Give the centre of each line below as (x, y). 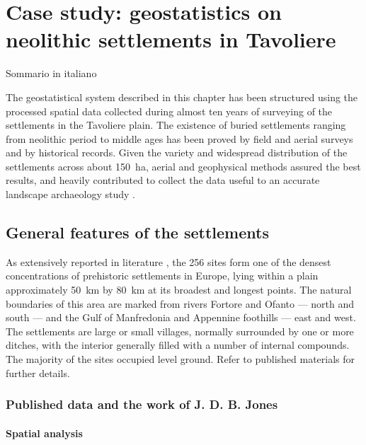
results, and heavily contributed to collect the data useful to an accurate (163, 180)
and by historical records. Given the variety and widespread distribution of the (177, 152)
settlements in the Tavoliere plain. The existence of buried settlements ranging (176, 125)
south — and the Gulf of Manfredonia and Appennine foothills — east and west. (181, 317)
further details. (38, 372)
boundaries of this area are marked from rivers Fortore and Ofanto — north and (180, 303)
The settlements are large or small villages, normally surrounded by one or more (180, 331)
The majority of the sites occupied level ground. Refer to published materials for (181, 359)
